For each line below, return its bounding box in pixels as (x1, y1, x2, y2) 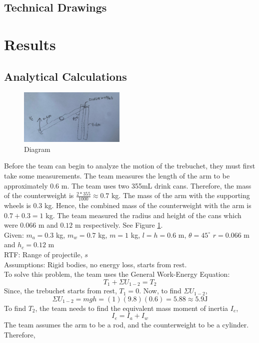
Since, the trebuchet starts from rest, (4, 285, 117, 296)
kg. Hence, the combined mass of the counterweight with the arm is (44, 200, 251, 211)
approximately (4, 180, 48, 191)
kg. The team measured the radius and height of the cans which (45, 210, 241, 220)
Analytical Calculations (4, 68, 127, 84)
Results (4, 34, 56, 54)
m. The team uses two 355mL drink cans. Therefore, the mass (61, 180, 251, 191)
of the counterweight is (4, 190, 74, 201)
